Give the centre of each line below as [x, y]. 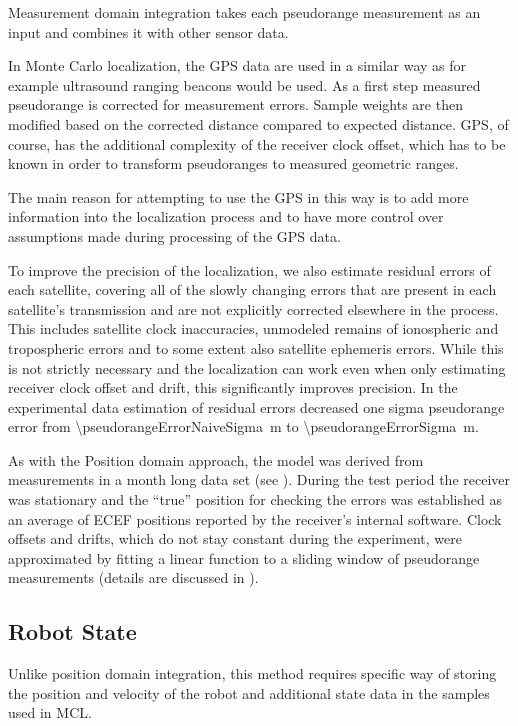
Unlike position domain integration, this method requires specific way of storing [252, 673]
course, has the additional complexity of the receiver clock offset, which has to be [257, 143]
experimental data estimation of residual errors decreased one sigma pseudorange [256, 406]
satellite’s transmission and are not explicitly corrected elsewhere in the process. [253, 308]
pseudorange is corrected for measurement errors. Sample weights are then [235, 104]
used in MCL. [50, 712]
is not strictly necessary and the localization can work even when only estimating [257, 367]
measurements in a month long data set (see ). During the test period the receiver [259, 479]
